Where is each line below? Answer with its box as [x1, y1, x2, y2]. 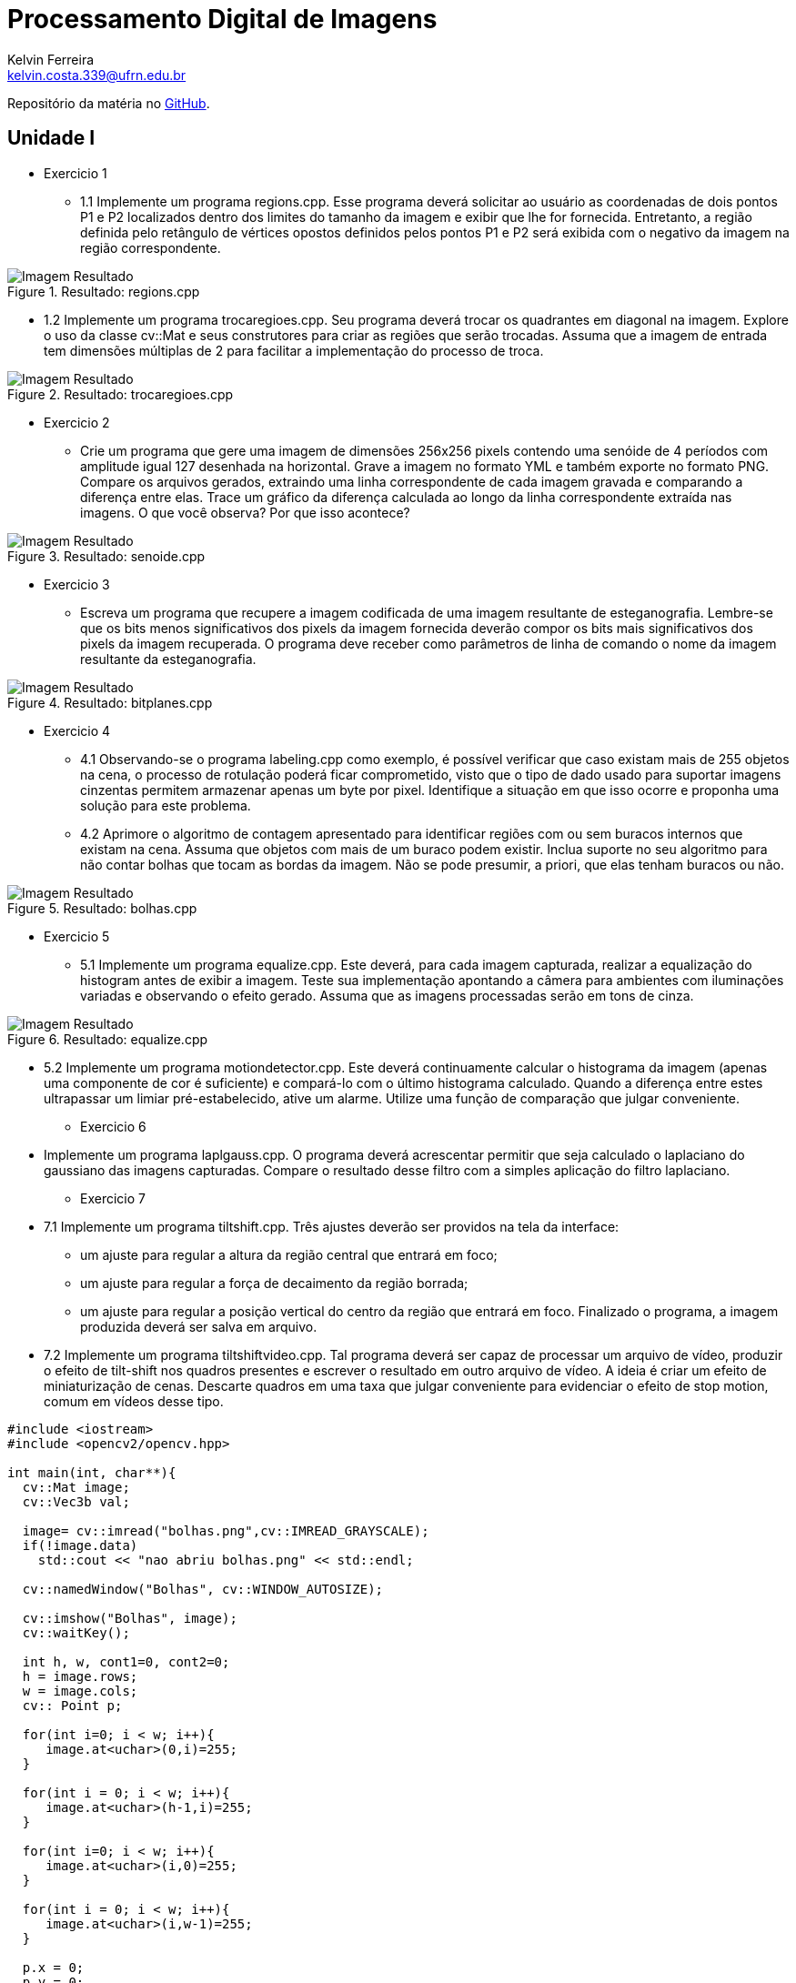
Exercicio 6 [80, 1118, 146, 1134]
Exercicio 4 [44, 722, 111, 739]
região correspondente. [80, 239, 221, 256]
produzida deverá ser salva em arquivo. [80, 1318, 317, 1334]
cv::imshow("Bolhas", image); [22, 1610, 237, 1626]
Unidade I [7, 126, 96, 150]
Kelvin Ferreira [7, 51, 95, 67]
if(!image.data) [22, 1537, 138, 1553]
